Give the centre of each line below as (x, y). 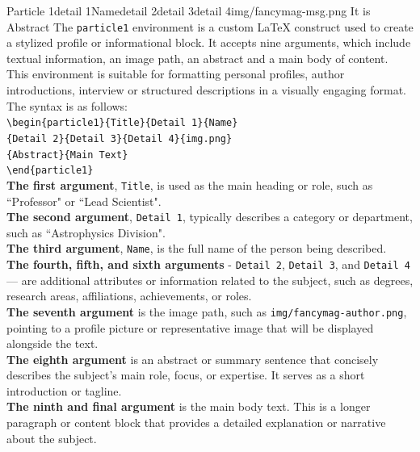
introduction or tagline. (64, 390)
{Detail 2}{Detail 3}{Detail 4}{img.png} (120, 138)
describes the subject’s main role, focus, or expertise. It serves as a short (186, 375)
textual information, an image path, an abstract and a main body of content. (197, 58)
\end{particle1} (50, 171)
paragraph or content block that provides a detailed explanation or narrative (196, 423)
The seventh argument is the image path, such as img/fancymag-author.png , (207, 311)
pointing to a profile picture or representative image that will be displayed (190, 327)
